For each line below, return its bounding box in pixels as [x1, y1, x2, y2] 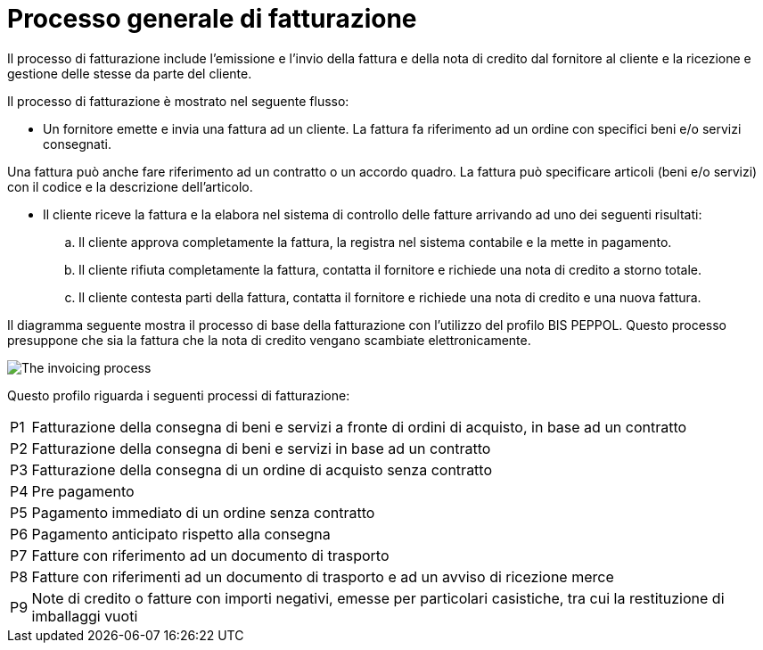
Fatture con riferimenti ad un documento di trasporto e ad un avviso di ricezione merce [31, 567, 614, 586]
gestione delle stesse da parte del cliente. [7, 65, 252, 81]
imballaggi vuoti [31, 606, 138, 625]
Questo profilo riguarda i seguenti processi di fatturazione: [7, 387, 350, 403]
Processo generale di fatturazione [7, 4, 417, 34]
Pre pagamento [31, 481, 135, 500]
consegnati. [43, 136, 111, 152]
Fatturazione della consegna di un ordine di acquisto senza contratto [31, 460, 493, 479]
